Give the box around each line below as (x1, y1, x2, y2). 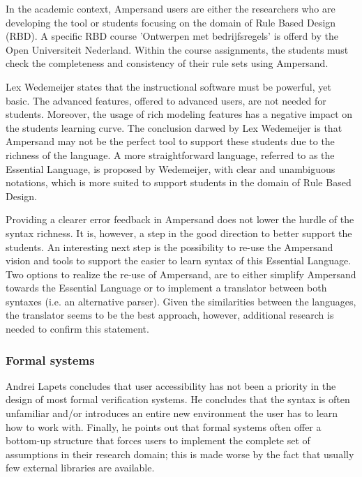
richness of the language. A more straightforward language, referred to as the (6, 147, 335, 162)
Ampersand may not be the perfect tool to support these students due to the (6, 134, 335, 149)
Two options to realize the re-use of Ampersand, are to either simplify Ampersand (6, 266, 356, 281)
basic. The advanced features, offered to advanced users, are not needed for (6, 93, 326, 107)
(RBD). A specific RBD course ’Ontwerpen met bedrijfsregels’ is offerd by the (6, 29, 338, 43)
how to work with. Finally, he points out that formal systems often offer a (6, 419, 322, 434)
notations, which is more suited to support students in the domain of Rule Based (6, 175, 352, 190)
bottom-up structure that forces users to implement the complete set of (6, 433, 310, 448)
